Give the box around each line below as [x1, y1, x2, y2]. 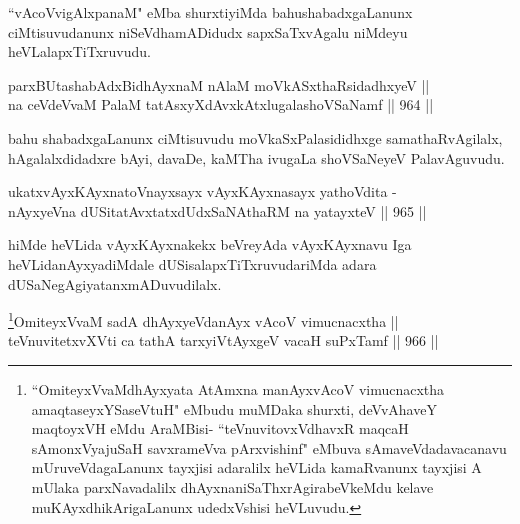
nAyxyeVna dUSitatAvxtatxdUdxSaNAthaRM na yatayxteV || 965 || [8, 200, 427, 221]
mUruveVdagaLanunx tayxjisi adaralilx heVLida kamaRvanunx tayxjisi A [31, 457, 482, 478]
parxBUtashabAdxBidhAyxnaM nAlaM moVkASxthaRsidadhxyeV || [8, 74, 430, 95]
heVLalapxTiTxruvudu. [8, 41, 152, 62]
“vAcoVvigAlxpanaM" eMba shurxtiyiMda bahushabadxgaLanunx [8, 2, 413, 22]
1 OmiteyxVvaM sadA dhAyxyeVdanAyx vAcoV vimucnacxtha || [8, 308, 399, 331]
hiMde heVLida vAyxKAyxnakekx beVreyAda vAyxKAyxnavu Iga [8, 234, 412, 255]
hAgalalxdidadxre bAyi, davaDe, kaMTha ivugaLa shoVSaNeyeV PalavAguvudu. [8, 147, 505, 168]
